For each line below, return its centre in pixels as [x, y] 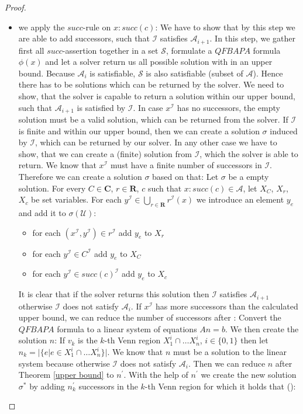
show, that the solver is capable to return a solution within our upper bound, [157, 96]
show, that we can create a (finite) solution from [105, 153]
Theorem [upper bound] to [66, 375]
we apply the [42, 27]
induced [284, 131]
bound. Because [47, 73]
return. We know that [57, 165]
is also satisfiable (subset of [194, 73]
